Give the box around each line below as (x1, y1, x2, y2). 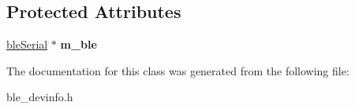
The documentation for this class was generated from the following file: (6, 62, 349, 78)
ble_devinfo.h (6, 89, 73, 105)
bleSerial (6, 36, 48, 53)
